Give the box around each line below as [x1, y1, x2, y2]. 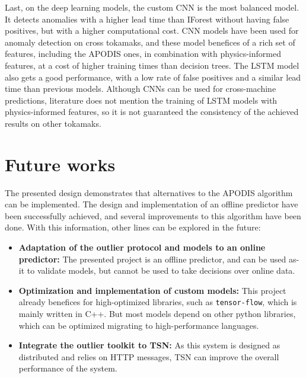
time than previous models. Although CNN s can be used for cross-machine [5, 82, 276, 95]
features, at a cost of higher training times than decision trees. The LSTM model [5, 59, 299, 71]
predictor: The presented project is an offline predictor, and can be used [18, 252, 286, 265]
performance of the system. [18, 362, 117, 374]
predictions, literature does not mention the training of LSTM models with [5, 94, 278, 106]
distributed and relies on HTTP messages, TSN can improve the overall [18, 350, 279, 363]
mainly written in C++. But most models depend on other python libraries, [18, 307, 296, 320]
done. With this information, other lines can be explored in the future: [5, 221, 261, 233]
